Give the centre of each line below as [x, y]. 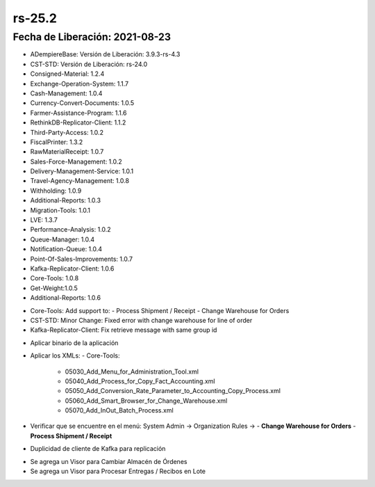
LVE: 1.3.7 [44, 220]
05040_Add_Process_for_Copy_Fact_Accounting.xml [140, 381]
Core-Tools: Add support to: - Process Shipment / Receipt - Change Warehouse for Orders [160, 310]
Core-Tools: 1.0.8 [55, 278]
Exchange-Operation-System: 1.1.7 [80, 83]
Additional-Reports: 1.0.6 [65, 298]
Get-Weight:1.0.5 [54, 288]
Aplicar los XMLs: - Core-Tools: [75, 356]
